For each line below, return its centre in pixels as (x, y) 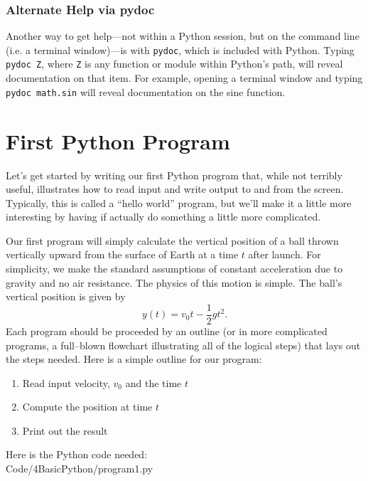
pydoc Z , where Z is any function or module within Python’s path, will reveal (174, 64)
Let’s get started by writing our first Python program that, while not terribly (174, 175)
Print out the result (65, 430)
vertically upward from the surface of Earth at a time (122, 254)
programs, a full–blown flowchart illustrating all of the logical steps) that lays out (183, 345)
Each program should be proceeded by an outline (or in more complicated (167, 331)
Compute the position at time (87, 407)
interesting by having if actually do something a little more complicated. (163, 217)
